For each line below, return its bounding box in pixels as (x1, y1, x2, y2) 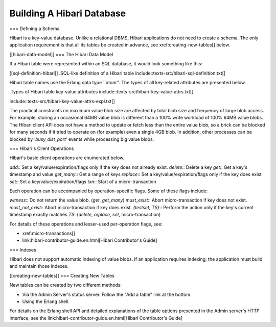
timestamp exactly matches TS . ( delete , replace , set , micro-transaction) (9, 212, 161, 218)
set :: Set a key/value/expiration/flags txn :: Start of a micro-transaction (9, 179, 156, 185)
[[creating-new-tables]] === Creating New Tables (9, 272, 114, 279)
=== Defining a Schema (9, 26, 60, 32)
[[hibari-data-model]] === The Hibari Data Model (9, 51, 113, 57)
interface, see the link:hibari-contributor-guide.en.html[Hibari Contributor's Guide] (9, 315, 183, 321)
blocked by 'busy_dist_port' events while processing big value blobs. (9, 136, 154, 142)
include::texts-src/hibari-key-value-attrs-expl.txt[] (9, 98, 115, 104)
